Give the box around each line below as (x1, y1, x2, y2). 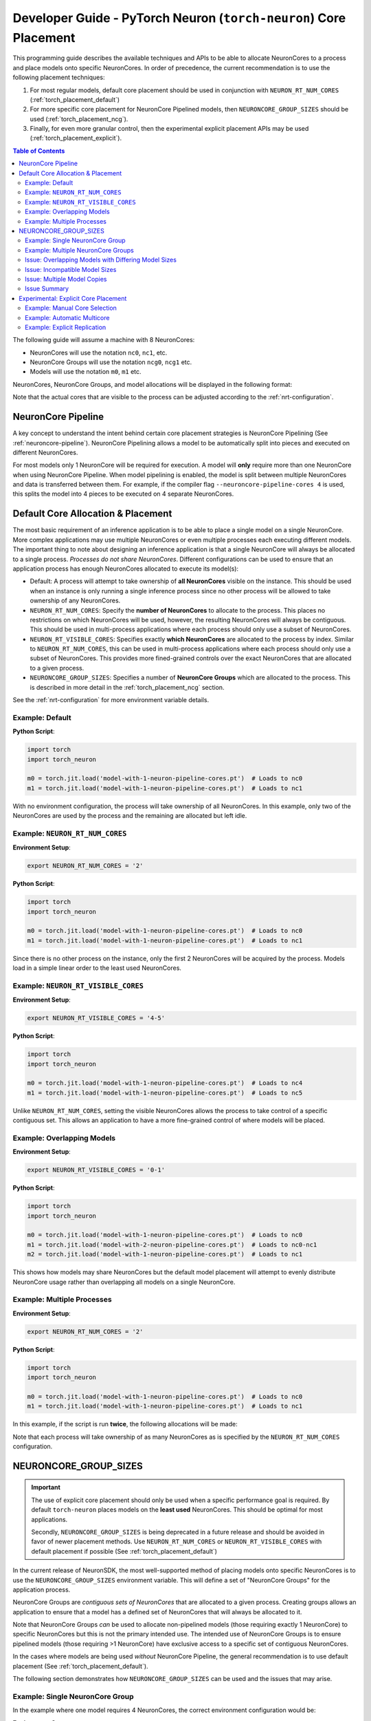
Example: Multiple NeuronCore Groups (25, 246, 134, 254)
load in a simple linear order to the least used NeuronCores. (12, 964, 182, 972)
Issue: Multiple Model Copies (25, 275, 107, 283)
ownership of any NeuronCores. (30, 596, 121, 605)
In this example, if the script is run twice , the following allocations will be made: (12, 1420, 238, 1428)
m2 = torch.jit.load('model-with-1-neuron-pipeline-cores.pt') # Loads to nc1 (27, 1250, 303, 1258)
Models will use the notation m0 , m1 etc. (30, 368, 142, 376)
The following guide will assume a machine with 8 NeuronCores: (12, 336, 195, 344)
